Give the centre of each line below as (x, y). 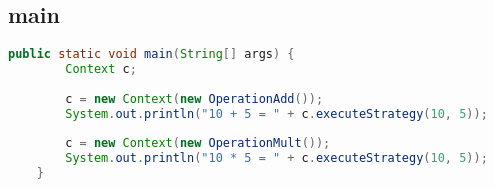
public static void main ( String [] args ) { (151, 54)
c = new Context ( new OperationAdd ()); (194, 98)
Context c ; (101, 69)
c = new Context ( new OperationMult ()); (198, 143)
